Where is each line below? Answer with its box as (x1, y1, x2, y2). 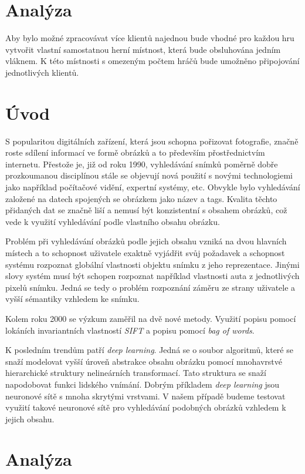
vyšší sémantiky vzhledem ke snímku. (5, 293, 140, 305)
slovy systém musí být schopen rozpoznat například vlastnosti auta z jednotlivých (5, 270, 300, 282)
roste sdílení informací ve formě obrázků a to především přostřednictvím (5, 146, 265, 159)
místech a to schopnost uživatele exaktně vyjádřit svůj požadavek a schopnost (5, 246, 285, 258)
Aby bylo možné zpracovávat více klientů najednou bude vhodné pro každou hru (5, 32, 294, 44)
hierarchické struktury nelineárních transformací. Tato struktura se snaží (5, 367, 266, 379)
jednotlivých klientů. (5, 66, 79, 78)
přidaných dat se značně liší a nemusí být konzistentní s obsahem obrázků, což (5, 204, 287, 216)
